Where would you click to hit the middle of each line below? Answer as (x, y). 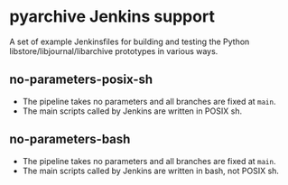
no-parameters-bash (70, 139)
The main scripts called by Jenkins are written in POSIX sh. (132, 111)
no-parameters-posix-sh (81, 80)
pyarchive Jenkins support (112, 17)
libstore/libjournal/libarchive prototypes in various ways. (114, 51)
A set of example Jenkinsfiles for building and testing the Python (130, 42)
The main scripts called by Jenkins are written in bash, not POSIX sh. (151, 171)
